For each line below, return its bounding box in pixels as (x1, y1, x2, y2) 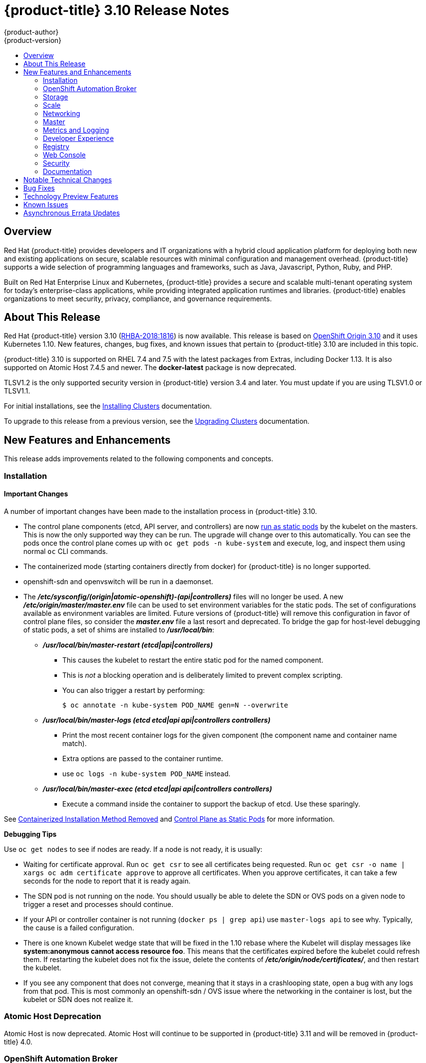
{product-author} (4, 27, 59, 36)
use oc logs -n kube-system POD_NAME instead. (62, 769, 231, 778)
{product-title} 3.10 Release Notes (4, 2, 229, 19)
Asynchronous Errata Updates (23, 208, 120, 217)
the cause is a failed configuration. (23, 923, 134, 932)
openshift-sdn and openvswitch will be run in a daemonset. (23, 577, 213, 586)
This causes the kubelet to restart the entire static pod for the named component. (62, 655, 323, 664)
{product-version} (4, 36, 62, 44)
